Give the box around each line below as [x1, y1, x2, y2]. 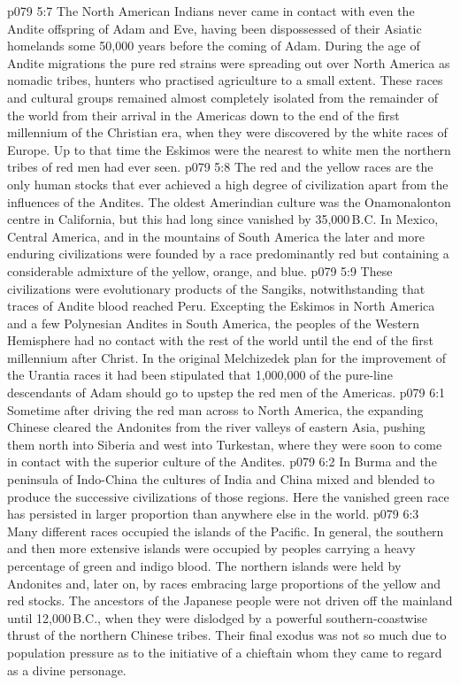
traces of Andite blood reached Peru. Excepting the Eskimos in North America [7, 296, 435, 315]
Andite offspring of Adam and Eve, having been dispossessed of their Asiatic [7, 19, 422, 37]
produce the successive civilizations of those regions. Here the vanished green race [7, 487, 449, 505]
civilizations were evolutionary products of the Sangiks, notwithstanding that [7, 279, 425, 297]
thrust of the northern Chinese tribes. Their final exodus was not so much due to [7, 626, 447, 644]
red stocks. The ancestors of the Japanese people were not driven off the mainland [7, 591, 453, 610]
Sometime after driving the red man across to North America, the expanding [7, 400, 424, 419]
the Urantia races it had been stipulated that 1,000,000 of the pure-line [7, 366, 393, 384]
